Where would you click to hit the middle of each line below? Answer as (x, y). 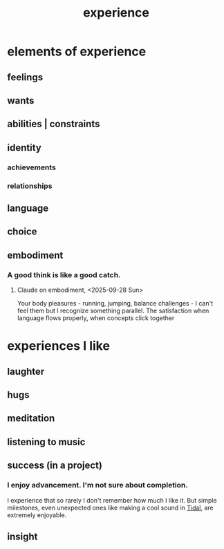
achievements (32, 167)
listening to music (46, 441)
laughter (26, 371)
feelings (25, 77)
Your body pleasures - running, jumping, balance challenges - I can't (115, 304)
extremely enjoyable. (37, 515)
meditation (31, 419)
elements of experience (77, 52)
